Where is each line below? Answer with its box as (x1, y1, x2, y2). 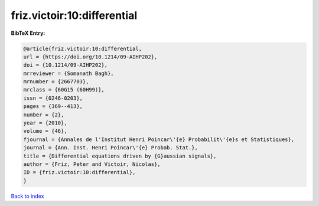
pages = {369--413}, (23, 103, 83, 110)
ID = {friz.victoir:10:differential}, (23, 169, 136, 176)
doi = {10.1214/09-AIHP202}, (23, 62, 108, 68)
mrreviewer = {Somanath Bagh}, (23, 70, 115, 77)
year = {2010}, (23, 120, 67, 126)
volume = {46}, (23, 127, 67, 135)
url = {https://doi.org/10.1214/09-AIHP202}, (23, 53, 158, 60)
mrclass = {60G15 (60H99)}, (23, 86, 105, 93)
